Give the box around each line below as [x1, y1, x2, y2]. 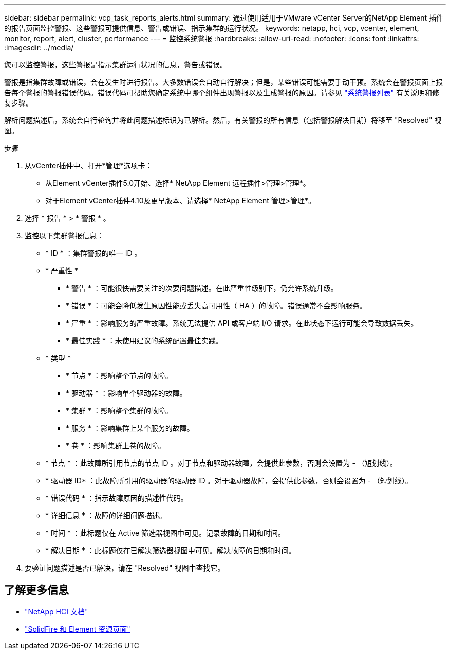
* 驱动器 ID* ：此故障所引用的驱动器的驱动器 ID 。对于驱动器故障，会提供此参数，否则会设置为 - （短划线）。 [45, 476, 413, 485]
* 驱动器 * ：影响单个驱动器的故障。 [66, 388, 187, 397]
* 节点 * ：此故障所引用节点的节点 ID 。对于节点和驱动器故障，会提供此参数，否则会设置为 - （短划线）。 [45, 458, 397, 467]
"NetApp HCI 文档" [25, 607, 88, 616]
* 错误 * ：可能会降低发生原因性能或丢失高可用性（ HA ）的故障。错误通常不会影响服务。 [66, 301, 367, 310]
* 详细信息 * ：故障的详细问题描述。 [45, 511, 166, 520]
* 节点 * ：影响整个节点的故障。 [66, 371, 173, 380]
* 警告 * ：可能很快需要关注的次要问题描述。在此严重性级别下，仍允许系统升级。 [66, 284, 338, 292]
